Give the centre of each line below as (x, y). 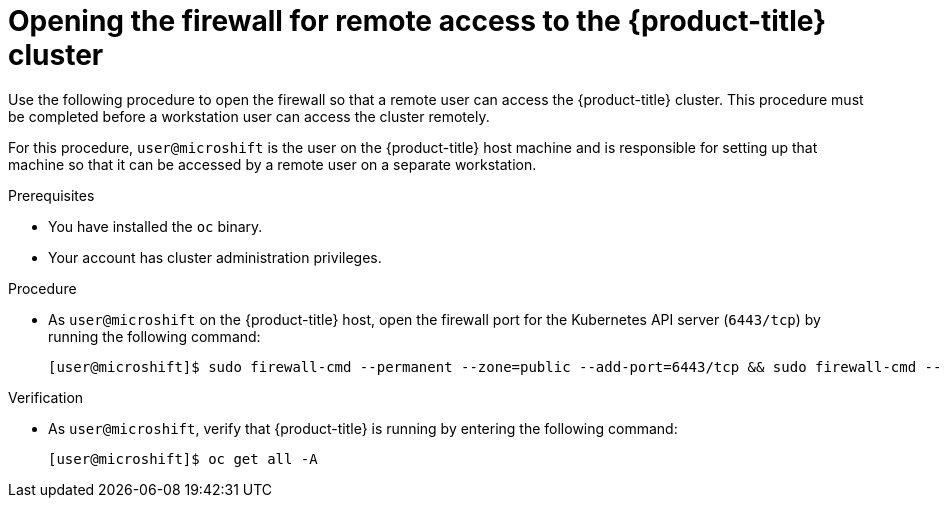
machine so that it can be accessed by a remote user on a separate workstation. (272, 164)
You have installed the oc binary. (155, 226)
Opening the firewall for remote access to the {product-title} (417, 21)
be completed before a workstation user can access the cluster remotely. (249, 116)
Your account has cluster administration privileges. (215, 257)
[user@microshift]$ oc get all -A (183, 458)
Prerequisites (51, 195)
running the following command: (154, 336)
